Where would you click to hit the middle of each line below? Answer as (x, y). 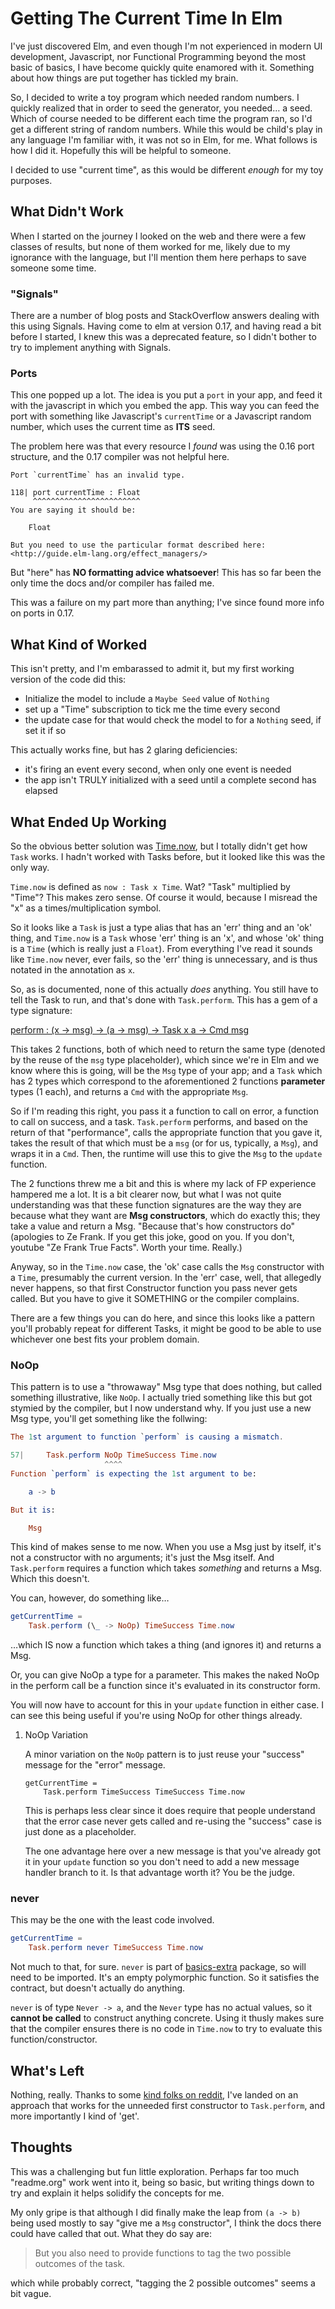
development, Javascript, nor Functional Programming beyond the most (158, 56)
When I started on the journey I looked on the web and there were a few (158, 236)
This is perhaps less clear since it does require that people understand (170, 1811)
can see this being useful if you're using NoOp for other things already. (156, 1716)
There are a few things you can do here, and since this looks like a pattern (162, 1318)
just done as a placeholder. (80, 1832)
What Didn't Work (67, 212)
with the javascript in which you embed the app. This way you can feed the (165, 406)
